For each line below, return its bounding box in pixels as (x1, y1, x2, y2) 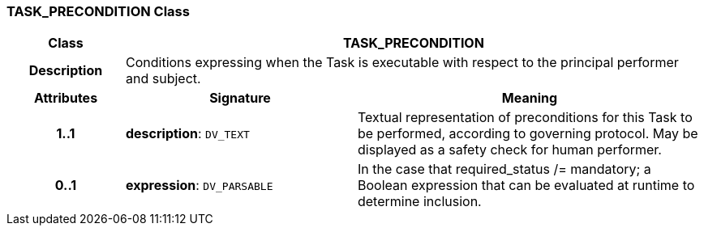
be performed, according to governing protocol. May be (357, 125, 698, 142)
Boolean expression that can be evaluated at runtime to (357, 177, 695, 194)
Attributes (33, 90, 98, 107)
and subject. (125, 70, 201, 87)
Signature (209, 90, 271, 107)
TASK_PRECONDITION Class (6, 3, 190, 19)
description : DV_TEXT (125, 125, 250, 142)
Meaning (501, 90, 558, 107)
